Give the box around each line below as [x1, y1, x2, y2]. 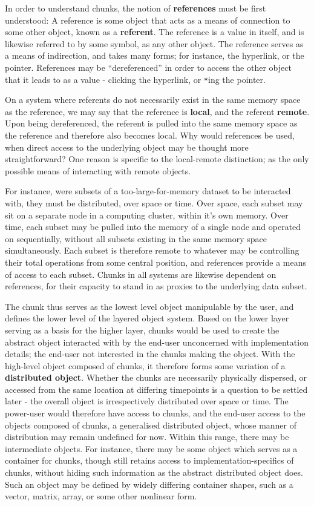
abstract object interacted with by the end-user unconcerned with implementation [5, 335, 309, 348]
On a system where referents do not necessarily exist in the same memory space [5, 93, 301, 106]
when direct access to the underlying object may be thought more [5, 140, 249, 153]
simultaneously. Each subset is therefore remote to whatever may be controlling [5, 244, 299, 257]
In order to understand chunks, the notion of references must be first [5, 2, 266, 14]
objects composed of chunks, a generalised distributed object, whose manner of [5, 418, 297, 431]
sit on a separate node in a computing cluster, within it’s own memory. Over [5, 208, 289, 221]
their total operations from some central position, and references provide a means [5, 255, 307, 268]
